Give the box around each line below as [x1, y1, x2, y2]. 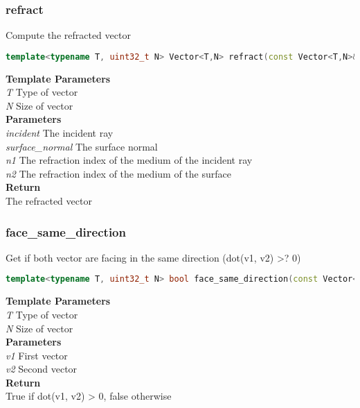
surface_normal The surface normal [6, 139, 158, 153]
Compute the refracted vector [6, 28, 131, 42]
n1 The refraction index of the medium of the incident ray [6, 153, 253, 167]
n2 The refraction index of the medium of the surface [6, 166, 231, 180]
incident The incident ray [6, 126, 114, 140]
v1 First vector [6, 348, 68, 362]
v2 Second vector [6, 362, 78, 376]
